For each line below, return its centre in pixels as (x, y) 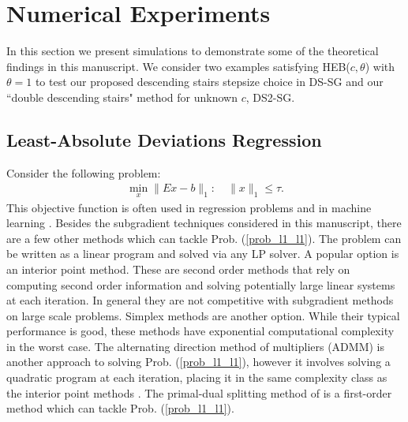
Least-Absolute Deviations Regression (164, 139)
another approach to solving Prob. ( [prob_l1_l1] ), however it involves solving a (198, 362)
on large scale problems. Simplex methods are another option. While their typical (203, 315)
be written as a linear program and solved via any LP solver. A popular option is (203, 254)
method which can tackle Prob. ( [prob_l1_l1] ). (120, 408)
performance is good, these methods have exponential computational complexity (200, 331)
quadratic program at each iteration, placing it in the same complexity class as (197, 377)
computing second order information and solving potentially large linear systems (201, 284)
